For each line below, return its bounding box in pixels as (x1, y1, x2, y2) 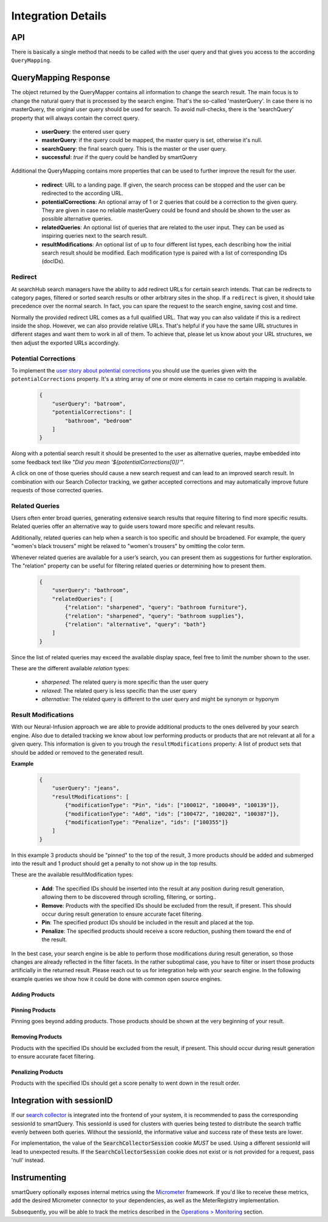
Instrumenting (11, 1172, 67, 1183)
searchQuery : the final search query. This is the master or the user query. (41, 145, 227, 152)
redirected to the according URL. (41, 190, 124, 197)
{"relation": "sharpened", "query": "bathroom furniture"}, (64, 604, 248, 611)
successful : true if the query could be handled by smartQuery (41, 154, 197, 161)
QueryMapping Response (11, 73, 111, 83)
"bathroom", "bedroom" (64, 417, 133, 424)
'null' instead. (11, 1156, 45, 1164)
